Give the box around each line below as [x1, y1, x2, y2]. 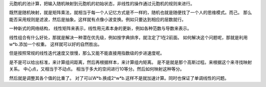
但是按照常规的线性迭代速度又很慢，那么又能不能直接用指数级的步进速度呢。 [9, 50, 165, 56]
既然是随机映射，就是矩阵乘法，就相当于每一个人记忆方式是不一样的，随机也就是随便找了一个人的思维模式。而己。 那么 [9, 10, 252, 16]
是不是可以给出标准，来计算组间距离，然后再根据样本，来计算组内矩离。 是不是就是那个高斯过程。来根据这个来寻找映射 [9, 59, 252, 65]
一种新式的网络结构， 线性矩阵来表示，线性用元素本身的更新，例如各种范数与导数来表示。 [9, 25, 192, 31]
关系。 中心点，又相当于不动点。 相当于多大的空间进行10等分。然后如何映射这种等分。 [9, 66, 185, 72]
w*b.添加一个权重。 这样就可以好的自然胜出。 [9, 41, 102, 47]
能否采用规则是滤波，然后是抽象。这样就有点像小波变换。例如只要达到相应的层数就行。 [9, 16, 186, 22]
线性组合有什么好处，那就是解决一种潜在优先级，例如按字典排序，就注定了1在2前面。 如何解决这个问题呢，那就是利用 [9, 34, 248, 40]
